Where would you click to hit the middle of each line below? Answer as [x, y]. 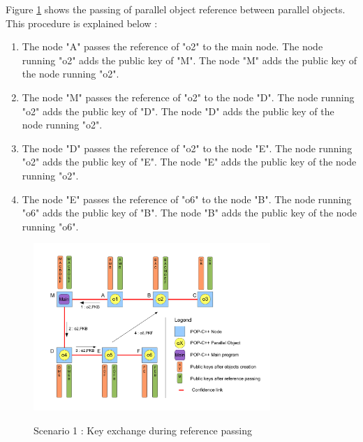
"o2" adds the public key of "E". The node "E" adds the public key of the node [189, 162]
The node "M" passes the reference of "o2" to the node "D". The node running [188, 97]
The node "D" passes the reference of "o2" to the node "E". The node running [187, 148]
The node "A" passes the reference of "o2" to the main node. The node [172, 46]
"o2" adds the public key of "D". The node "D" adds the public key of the [178, 111]
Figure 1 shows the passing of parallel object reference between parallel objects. [176, 9]
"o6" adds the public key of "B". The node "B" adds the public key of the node [189, 213]
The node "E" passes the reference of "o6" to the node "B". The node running [187, 199]
